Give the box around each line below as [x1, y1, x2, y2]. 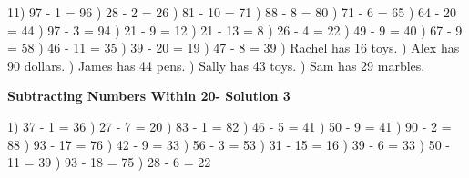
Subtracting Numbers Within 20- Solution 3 [7, 86, 291, 105]
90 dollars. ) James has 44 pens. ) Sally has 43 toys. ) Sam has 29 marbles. [7, 55, 425, 74]
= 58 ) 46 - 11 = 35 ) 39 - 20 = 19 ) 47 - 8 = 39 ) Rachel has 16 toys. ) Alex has [7, 38, 460, 57]
